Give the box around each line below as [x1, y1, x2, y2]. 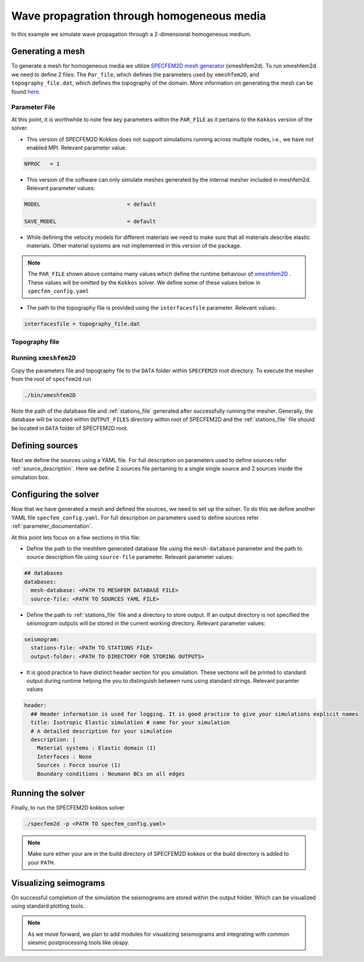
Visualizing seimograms [11, 878, 105, 888]
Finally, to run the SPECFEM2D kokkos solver [11, 804, 125, 811]
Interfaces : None [37, 753, 92, 760]
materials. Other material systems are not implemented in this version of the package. [26, 242, 242, 249]
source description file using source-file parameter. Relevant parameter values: [26, 554, 234, 561]
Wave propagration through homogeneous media [11, 9, 266, 23]
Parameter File [11, 103, 55, 112]
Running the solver [11, 788, 85, 798]
